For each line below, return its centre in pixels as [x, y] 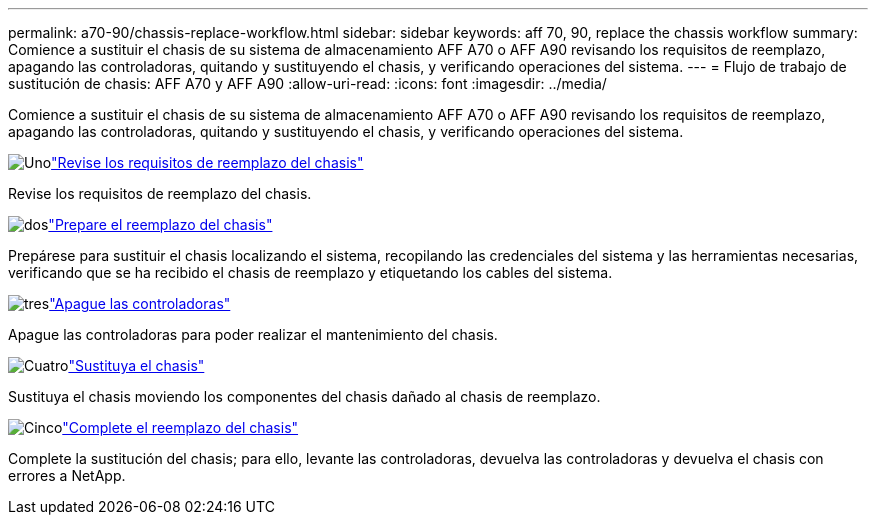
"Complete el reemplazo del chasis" [180, 427]
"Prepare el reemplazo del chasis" [160, 224]
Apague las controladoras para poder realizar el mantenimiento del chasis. [253, 334]
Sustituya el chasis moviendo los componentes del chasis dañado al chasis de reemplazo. [304, 396]
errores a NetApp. [67, 475]
